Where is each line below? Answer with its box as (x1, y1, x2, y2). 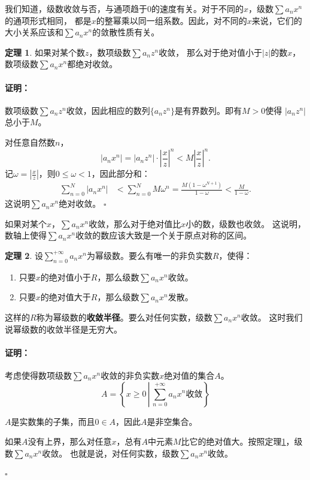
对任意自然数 (5, 135, 55, 148)
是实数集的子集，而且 (11, 415, 95, 427)
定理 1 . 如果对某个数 (5, 46, 85, 58)
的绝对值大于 (40, 291, 91, 303)
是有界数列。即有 (174, 104, 242, 116)
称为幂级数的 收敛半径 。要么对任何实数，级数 (36, 310, 212, 323)
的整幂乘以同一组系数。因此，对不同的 (96, 14, 247, 26)
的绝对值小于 (40, 270, 91, 283)
